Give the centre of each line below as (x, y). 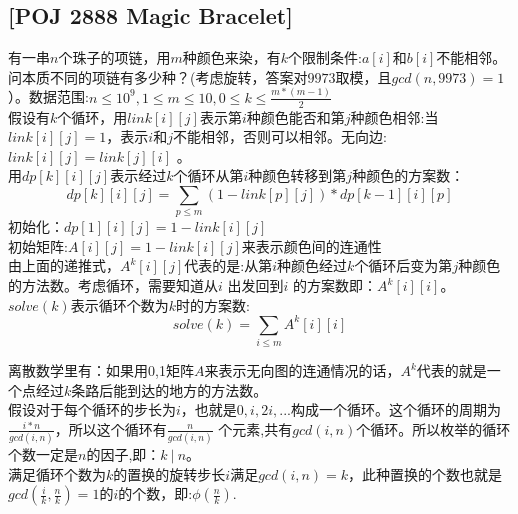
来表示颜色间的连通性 (311, 245)
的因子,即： (123, 454)
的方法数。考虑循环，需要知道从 (113, 285)
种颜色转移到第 (297, 175)
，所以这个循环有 (110, 428)
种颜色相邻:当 (394, 116)
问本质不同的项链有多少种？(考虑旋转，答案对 (158, 76)
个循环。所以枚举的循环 (433, 428)
